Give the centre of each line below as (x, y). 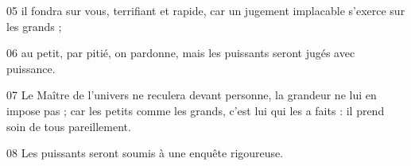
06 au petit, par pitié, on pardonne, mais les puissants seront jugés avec (181, 53)
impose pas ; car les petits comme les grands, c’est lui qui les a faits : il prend (196, 110)
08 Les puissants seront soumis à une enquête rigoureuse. (145, 153)
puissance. (31, 68)
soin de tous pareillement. (69, 126)
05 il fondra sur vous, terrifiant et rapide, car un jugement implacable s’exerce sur (206, 10)
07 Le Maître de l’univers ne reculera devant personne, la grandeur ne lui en (192, 95)
